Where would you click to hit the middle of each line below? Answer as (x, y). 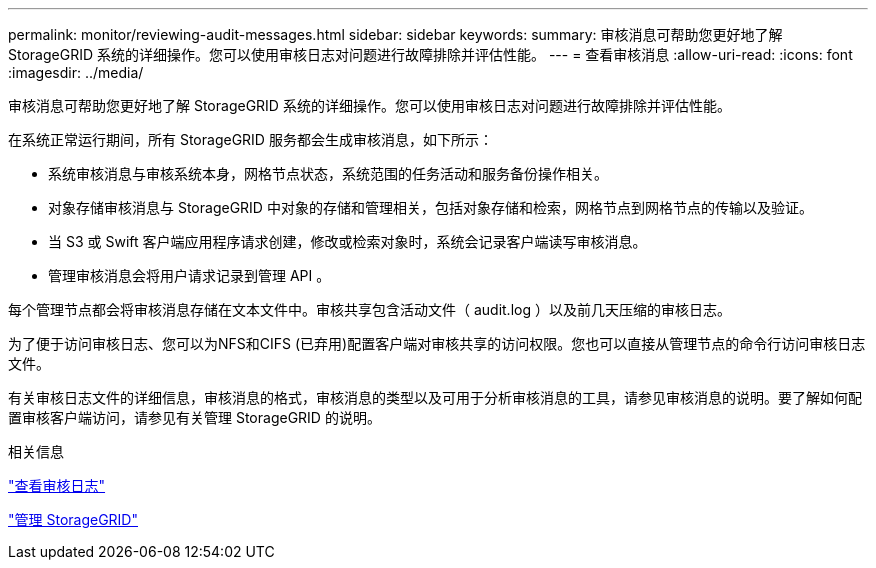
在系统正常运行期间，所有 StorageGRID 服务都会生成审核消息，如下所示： (250, 139)
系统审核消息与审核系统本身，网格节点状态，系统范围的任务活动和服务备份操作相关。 (328, 173)
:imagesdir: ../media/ (76, 72)
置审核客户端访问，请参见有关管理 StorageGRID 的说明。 (194, 417)
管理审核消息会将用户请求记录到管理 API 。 (189, 275)
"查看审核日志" (57, 485)
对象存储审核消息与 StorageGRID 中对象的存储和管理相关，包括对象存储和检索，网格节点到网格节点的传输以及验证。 (430, 207)
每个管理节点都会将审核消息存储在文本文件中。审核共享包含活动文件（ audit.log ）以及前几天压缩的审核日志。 (369, 309)
